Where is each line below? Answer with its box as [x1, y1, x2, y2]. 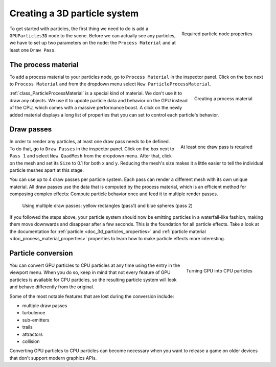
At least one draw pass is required [180, 144, 252, 150]
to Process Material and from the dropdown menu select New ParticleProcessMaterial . [9, 81, 212, 87]
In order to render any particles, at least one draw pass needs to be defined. [9, 139, 170, 145]
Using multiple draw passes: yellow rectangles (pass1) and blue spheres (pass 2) [22, 202, 193, 209]
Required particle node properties [181, 31, 252, 37]
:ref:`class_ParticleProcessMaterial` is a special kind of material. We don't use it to [9, 90, 182, 97]
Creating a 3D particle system [9, 8, 139, 19]
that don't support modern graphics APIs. [9, 355, 97, 361]
